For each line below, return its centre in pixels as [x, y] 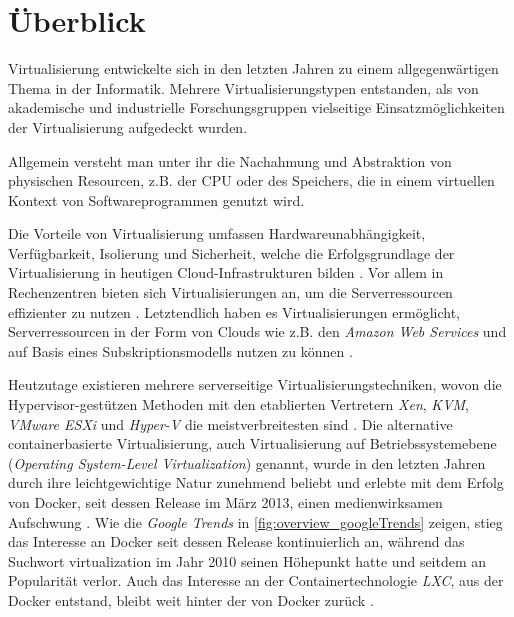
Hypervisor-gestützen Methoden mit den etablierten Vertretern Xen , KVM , [238, 404]
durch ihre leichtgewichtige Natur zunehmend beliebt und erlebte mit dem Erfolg [256, 482]
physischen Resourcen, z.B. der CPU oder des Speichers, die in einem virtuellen [251, 180]
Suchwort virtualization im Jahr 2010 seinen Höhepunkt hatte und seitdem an [247, 560]
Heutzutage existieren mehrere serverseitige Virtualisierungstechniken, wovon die [255, 384]
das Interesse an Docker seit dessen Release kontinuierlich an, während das [236, 541]
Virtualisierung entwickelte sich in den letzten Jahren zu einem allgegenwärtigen [253, 68]
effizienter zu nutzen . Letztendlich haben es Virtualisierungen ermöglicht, [234, 311]
